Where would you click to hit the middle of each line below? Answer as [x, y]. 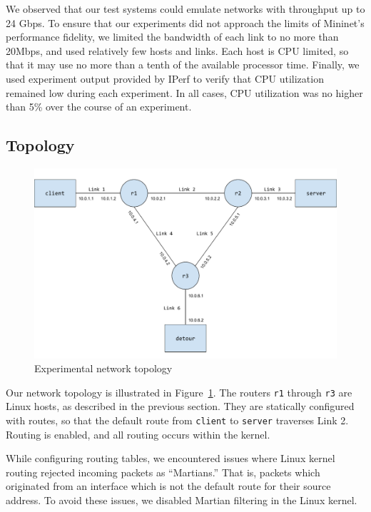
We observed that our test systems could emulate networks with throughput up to [185, 9]
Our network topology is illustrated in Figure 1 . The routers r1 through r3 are [179, 392]
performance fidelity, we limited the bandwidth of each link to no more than [172, 37]
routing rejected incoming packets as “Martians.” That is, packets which [163, 472]
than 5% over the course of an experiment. [99, 107]
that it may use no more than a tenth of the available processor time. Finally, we [183, 65]
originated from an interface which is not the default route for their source [168, 486]
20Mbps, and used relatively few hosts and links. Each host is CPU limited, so [177, 50]
